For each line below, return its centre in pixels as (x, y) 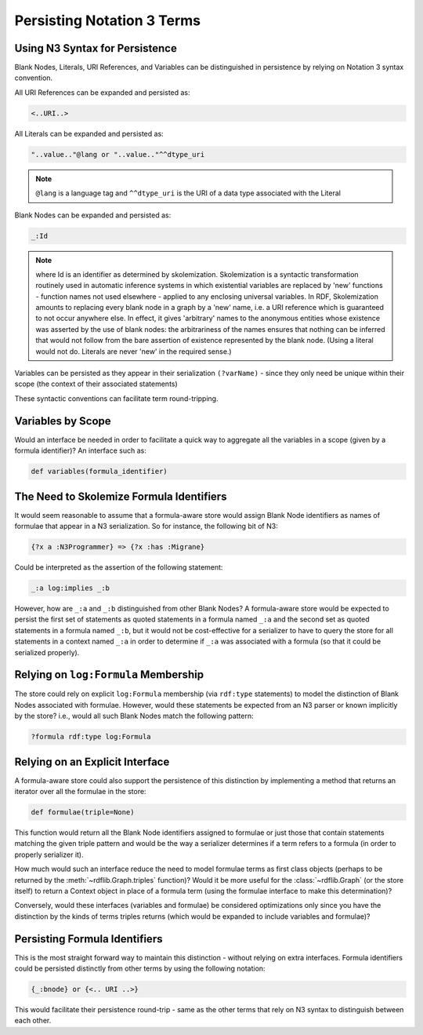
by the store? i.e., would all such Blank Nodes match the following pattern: (134, 716)
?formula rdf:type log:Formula (91, 737)
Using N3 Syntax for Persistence (96, 48)
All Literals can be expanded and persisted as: (89, 133)
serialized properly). (47, 652)
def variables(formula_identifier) (99, 472)
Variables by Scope (63, 421)
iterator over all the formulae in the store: (80, 792)
